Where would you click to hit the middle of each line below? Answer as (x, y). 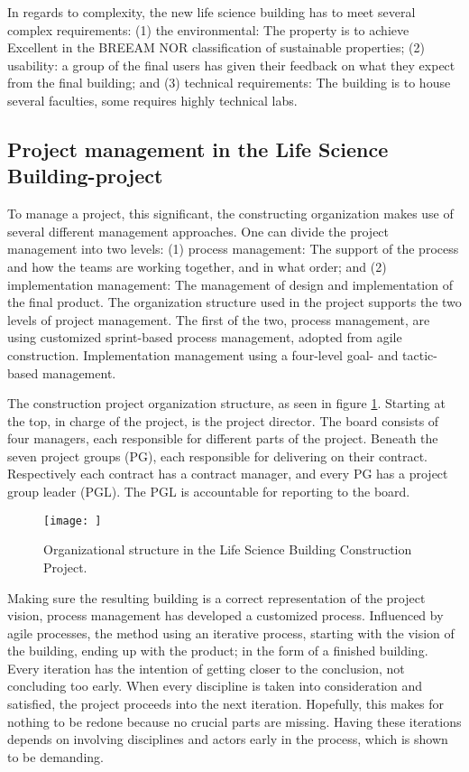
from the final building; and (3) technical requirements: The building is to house (229, 83)
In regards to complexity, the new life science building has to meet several (212, 12)
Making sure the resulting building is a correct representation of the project (216, 597)
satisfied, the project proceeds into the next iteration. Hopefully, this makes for (225, 704)
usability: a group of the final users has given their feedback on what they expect (231, 65)
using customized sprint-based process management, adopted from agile (205, 337)
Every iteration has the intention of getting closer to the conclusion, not (206, 668)
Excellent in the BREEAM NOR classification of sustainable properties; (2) (216, 47)
